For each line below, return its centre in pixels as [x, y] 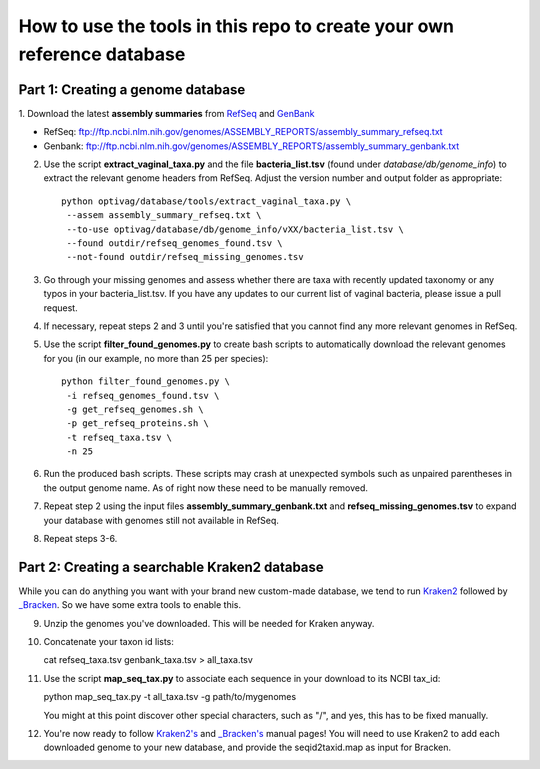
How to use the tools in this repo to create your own [236, 26]
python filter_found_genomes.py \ [145, 381]
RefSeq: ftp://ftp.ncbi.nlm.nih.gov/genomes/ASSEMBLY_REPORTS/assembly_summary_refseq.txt [243, 132]
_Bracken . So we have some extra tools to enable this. [130, 605]
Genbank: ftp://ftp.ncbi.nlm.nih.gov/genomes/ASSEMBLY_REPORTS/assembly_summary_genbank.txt [251, 146]
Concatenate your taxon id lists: [109, 642]
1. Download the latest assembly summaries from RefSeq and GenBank [166, 113]
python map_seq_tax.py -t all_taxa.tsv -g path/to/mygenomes [170, 697]
